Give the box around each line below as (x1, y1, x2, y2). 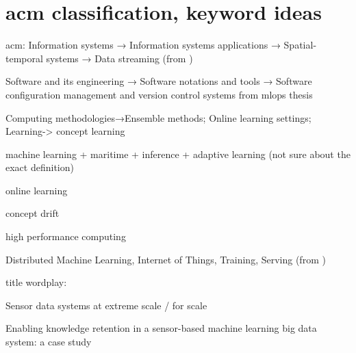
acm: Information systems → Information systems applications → (5, 38, 281, 52)
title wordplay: (5, 275, 67, 289)
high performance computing (5, 229, 126, 244)
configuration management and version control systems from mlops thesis (5, 87, 313, 101)
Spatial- (283, 38, 317, 52)
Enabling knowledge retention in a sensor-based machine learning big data (5, 321, 317, 335)
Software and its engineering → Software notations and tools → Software (5, 74, 312, 88)
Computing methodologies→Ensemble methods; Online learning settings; (5, 110, 311, 125)
